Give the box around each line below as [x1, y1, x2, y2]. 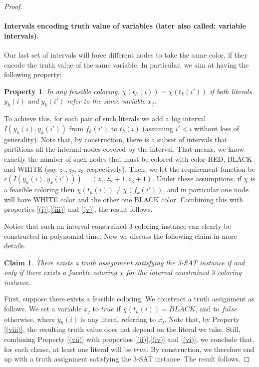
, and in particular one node [163, 184, 249, 195]
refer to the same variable [67, 96, 145, 106]
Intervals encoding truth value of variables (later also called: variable [4, 21, 246, 31]
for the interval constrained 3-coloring [126, 267, 242, 277]
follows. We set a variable [4, 303, 82, 314]
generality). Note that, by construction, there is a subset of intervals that [4, 134, 228, 144]
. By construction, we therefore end [146, 343, 255, 354]
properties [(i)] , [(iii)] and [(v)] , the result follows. [4, 204, 153, 214]
